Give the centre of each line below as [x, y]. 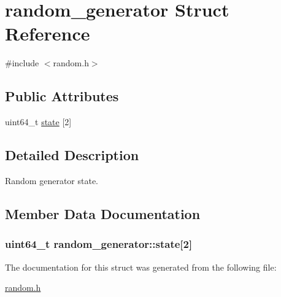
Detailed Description [72, 155]
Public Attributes [62, 96]
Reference [48, 33]
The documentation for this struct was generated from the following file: [141, 267]
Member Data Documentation [103, 213]
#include [22, 63]
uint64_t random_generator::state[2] [99, 244]
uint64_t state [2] [38, 122]
